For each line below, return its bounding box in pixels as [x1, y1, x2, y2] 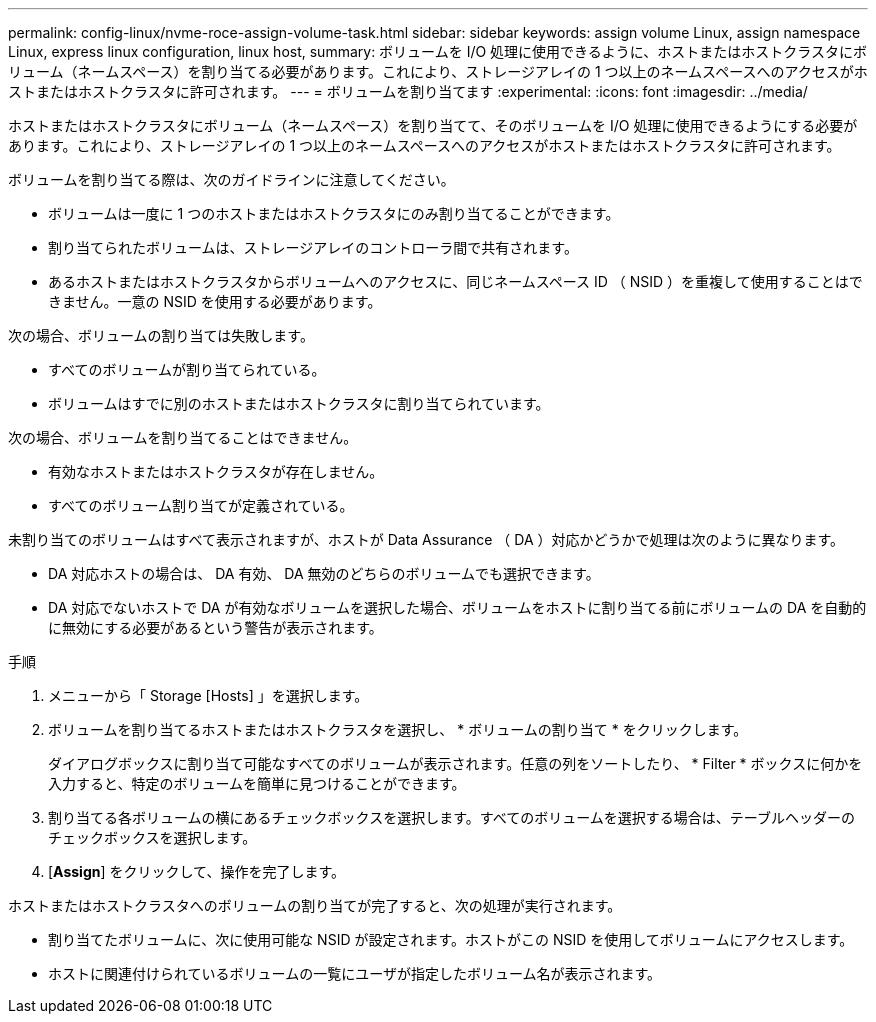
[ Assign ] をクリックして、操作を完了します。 [48, 863, 345, 880]
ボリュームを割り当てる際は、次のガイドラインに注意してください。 [8, 171, 455, 188]
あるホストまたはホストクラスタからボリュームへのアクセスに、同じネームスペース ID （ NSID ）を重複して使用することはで [48, 273, 863, 290]
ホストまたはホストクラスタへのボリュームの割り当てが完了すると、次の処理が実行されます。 [8, 897, 622, 914]
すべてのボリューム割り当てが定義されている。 [48, 497, 354, 514]
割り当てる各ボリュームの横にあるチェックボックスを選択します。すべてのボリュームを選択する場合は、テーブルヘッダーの [48, 809, 855, 826]
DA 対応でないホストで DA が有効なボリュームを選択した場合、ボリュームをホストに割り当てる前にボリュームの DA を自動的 [48, 599, 867, 616]
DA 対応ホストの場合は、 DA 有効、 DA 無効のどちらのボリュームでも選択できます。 [48, 565, 600, 582]
